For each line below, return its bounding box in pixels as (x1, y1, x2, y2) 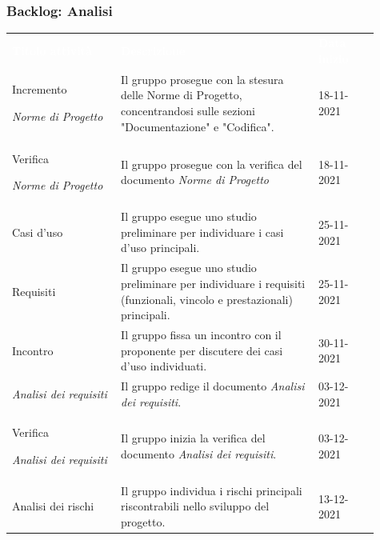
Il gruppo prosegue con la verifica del (121, 155, 302, 172)
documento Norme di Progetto (121, 171, 269, 188)
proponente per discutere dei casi (121, 342, 283, 358)
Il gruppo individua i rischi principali (121, 482, 302, 498)
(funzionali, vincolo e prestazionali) (121, 290, 293, 307)
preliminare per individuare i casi (121, 223, 284, 240)
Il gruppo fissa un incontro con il (121, 326, 282, 342)
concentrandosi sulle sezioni (121, 102, 255, 118)
